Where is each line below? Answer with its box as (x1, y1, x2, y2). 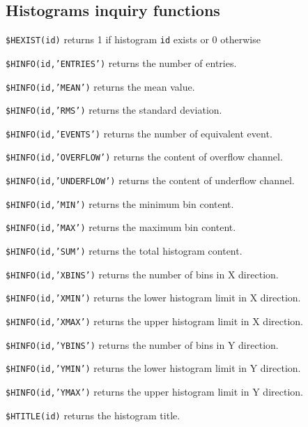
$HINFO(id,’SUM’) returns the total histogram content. (6, 244, 242, 258)
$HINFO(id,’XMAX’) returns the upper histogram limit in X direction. (6, 314, 303, 329)
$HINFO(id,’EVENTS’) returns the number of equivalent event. (6, 126, 272, 140)
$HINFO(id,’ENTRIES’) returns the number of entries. (6, 55, 237, 70)
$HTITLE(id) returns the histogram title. (6, 407, 180, 422)
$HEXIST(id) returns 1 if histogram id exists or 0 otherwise (6, 32, 261, 47)
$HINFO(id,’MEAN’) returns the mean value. (6, 79, 195, 93)
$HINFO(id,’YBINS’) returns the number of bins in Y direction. (6, 337, 279, 352)
